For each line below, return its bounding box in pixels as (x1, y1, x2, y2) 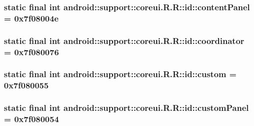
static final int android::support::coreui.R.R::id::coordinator (4, 34, 245, 46)
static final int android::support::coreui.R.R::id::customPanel (4, 102, 249, 114)
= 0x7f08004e (4, 12, 59, 24)
